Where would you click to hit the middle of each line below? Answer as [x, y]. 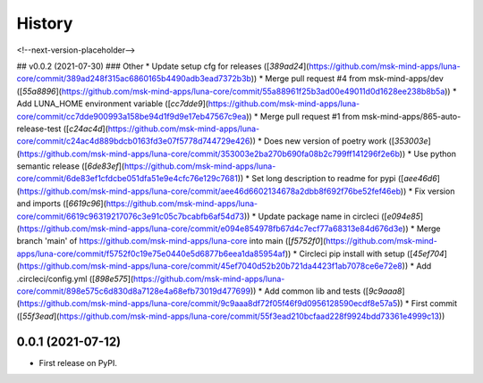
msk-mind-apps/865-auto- [411, 116]
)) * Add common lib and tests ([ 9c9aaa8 [326, 291]
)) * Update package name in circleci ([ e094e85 [332, 216]
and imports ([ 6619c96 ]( [61, 204]
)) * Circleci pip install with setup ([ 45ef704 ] [366, 254]
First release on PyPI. [78, 362]
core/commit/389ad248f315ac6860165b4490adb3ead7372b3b [134, 79]
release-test [39, 129]
